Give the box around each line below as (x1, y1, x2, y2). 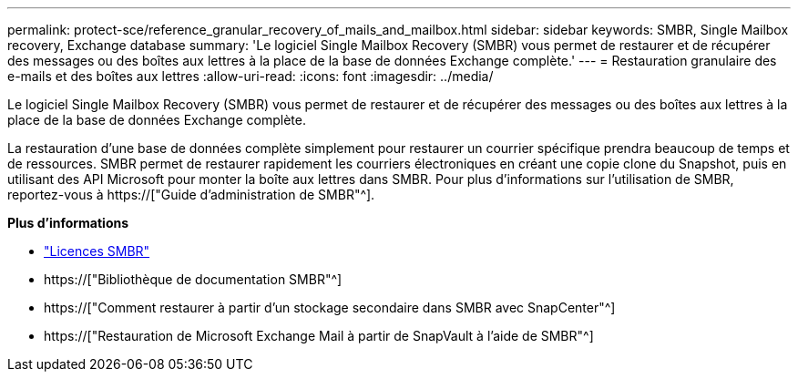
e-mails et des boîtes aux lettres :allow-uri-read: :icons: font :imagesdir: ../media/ (7, 68, 494, 84)
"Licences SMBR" (44, 243, 150, 259)
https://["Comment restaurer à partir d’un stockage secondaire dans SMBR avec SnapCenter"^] (44, 300, 616, 315)
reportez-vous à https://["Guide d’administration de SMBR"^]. (7, 187, 375, 202)
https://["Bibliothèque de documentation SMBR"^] (44, 271, 343, 287)
